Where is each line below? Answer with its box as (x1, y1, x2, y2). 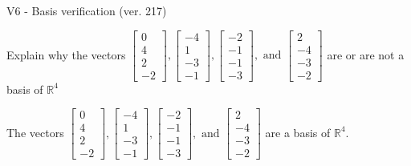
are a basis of (265, 123, 331, 140)
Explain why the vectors (6, 46, 126, 63)
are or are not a (327, 46, 405, 63)
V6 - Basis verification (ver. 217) (6, 2, 167, 18)
